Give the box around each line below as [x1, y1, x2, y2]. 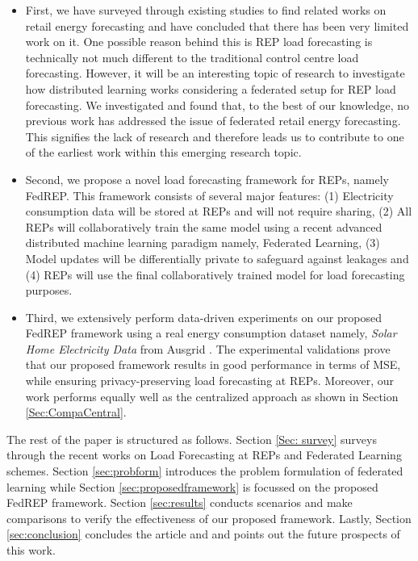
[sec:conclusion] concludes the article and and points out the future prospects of [6, 525, 400, 542]
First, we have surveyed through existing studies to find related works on [25, 2, 387, 18]
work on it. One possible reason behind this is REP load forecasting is [25, 33, 373, 50]
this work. [6, 542, 56, 558]
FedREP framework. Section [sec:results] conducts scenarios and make [6, 494, 353, 511]
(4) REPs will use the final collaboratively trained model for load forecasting [25, 266, 405, 283]
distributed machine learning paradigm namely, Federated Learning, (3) [25, 234, 380, 251]
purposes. [25, 282, 73, 299]
